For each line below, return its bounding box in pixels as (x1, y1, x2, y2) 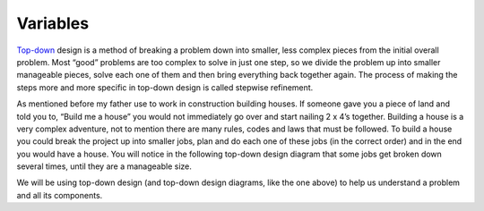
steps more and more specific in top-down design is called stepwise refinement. (16, 81, 314, 93)
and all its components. (16, 190, 103, 200)
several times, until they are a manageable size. (16, 161, 193, 172)
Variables (16, 13, 90, 33)
